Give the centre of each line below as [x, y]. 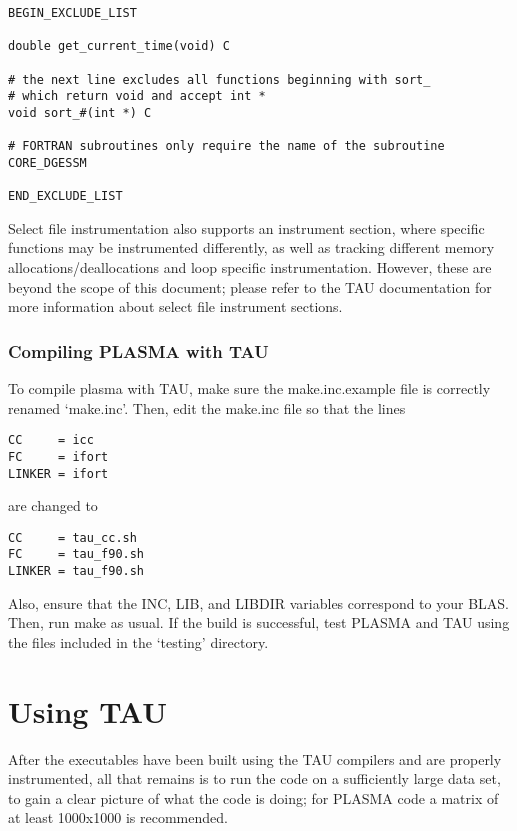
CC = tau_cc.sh [72, 537]
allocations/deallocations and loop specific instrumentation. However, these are [250, 267]
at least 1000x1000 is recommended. [118, 817]
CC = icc [51, 440]
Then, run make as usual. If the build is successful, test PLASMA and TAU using [259, 622]
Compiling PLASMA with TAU [138, 350]
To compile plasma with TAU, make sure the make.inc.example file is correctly [249, 388]
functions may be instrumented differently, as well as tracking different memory [251, 247]
